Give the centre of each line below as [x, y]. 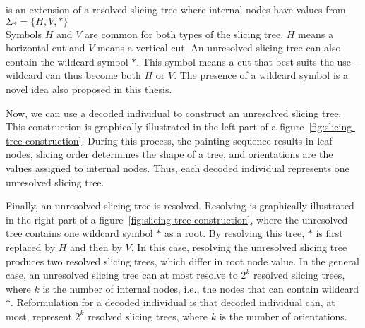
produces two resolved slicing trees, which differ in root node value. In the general [183, 261]
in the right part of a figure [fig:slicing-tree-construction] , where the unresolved [177, 219]
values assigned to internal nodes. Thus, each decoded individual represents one [178, 168]
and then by [96, 247]
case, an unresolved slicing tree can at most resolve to [122, 275]
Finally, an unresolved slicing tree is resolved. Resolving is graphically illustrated [180, 206]
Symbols [24, 34]
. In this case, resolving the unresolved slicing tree [239, 247]
